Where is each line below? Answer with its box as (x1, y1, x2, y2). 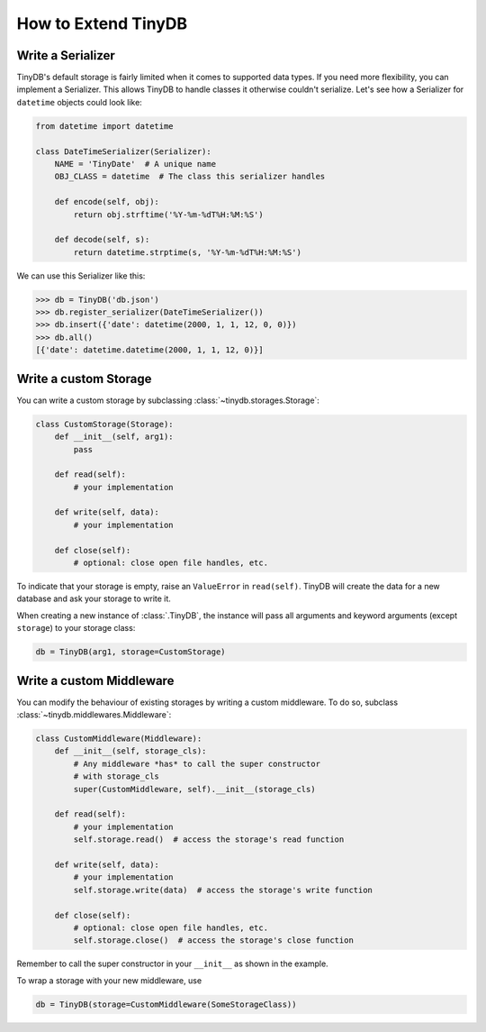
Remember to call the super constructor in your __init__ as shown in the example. (16, 958, 328, 969)
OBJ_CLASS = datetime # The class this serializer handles (54, 171, 326, 182)
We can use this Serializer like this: (16, 270, 146, 281)
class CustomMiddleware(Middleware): (35, 734, 202, 744)
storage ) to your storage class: (16, 623, 136, 634)
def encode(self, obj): (54, 196, 159, 207)
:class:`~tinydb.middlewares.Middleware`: (16, 709, 172, 720)
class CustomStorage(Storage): (35, 419, 175, 429)
